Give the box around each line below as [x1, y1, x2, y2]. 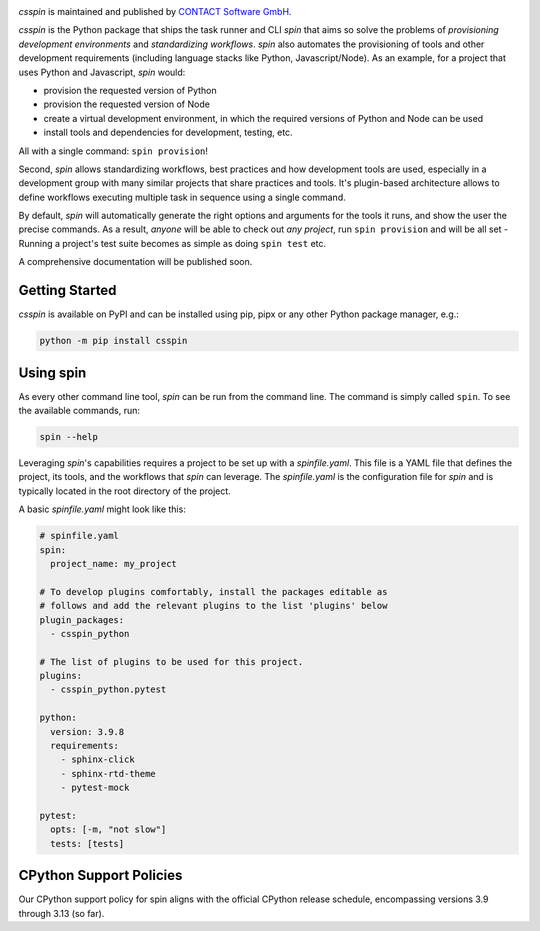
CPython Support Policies [18, 867, 183, 884]
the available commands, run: [18, 405, 140, 417]
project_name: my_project [50, 558, 177, 569]
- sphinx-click [60, 754, 135, 765]
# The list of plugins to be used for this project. [39, 656, 304, 667]
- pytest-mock [60, 782, 130, 794]
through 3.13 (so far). [18, 907, 105, 919]
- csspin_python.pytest [50, 684, 167, 695]
